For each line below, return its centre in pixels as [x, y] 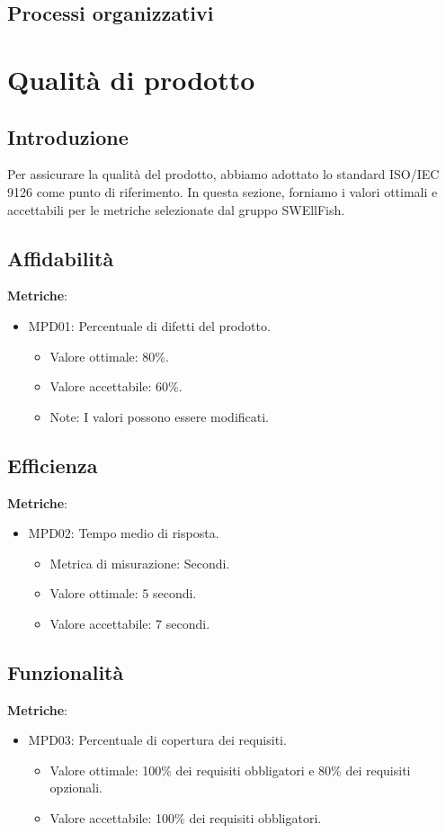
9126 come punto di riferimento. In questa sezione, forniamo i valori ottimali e [223, 191]
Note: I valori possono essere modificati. [160, 416]
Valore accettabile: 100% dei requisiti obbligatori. [186, 818]
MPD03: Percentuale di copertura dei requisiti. [157, 740]
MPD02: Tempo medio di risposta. [124, 533]
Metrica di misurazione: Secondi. [140, 563]
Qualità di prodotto [131, 79]
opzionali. [76, 788]
